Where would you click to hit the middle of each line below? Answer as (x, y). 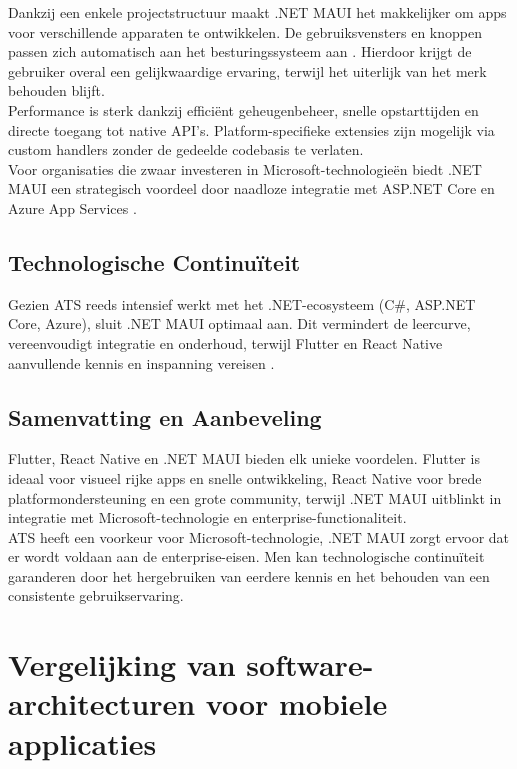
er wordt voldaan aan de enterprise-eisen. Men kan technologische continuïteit (246, 556)
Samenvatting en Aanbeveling (165, 416)
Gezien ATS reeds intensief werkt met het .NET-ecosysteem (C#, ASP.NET (242, 303)
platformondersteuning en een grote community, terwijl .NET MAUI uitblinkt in (255, 497)
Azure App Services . (72, 207)
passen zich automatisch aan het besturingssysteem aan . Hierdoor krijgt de (240, 51)
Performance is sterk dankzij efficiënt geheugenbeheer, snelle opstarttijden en (243, 109)
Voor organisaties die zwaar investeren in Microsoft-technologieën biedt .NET (245, 168)
